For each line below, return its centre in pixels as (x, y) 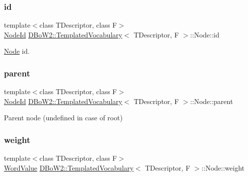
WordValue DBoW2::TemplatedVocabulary (69, 167)
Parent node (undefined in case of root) (63, 118)
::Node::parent (212, 101)
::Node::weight (223, 167)
